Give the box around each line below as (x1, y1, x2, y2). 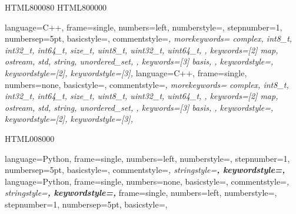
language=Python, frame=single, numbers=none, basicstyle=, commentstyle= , (5, 175, 290, 187)
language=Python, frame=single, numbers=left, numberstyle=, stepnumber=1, (5, 152, 290, 164)
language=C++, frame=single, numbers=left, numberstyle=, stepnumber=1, (5, 21, 282, 33)
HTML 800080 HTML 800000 (5, 1, 107, 13)
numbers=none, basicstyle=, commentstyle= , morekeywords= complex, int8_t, (5, 78, 289, 90)
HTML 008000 (5, 132, 55, 144)
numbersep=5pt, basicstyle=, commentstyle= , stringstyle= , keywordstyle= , (5, 164, 285, 176)
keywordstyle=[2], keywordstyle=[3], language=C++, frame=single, (5, 66, 247, 79)
